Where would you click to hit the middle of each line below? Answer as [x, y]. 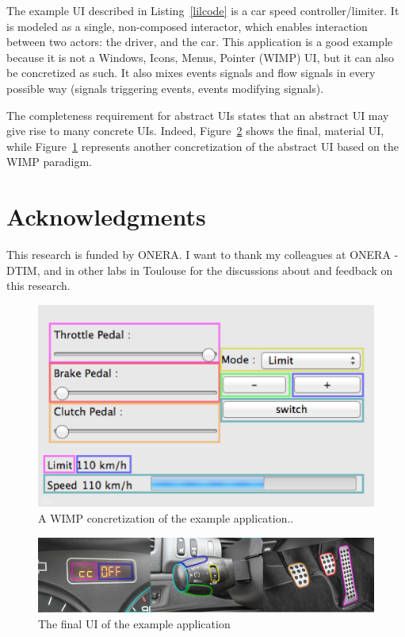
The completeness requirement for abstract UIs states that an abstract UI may [198, 115]
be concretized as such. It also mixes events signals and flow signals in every [191, 73]
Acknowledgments [106, 216]
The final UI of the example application [134, 623]
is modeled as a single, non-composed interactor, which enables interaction [187, 26]
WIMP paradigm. [49, 162]
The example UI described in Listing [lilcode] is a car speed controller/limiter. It [203, 10]
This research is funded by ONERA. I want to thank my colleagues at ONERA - [202, 255]
